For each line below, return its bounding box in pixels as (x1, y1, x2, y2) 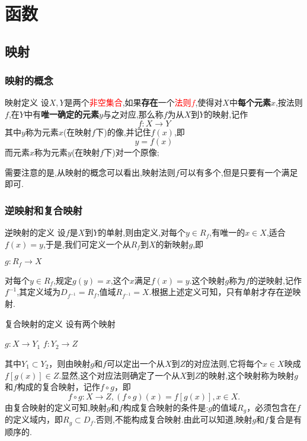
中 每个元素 (229, 96, 271, 109)
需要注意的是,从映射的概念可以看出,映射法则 (5, 166, 175, 178)
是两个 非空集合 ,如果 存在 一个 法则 (64, 96, 191, 109)
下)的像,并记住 (95, 125, 151, 138)
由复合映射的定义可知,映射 (5, 401, 107, 413)
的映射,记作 (204, 107, 248, 120)
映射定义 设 (5, 96, 49, 109)
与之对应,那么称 (103, 107, 164, 120)
